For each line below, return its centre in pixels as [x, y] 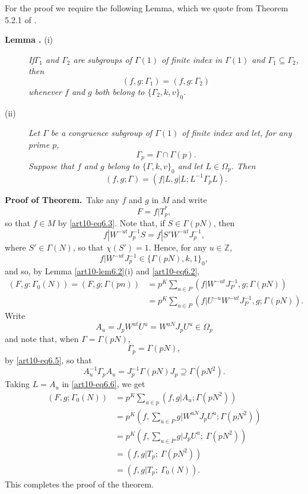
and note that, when [42, 338]
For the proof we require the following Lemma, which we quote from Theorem [147, 8]
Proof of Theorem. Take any [62, 199]
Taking [18, 384]
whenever [45, 91]
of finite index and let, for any [237, 133]
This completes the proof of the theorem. [80, 484]
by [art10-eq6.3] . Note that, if [111, 223]
